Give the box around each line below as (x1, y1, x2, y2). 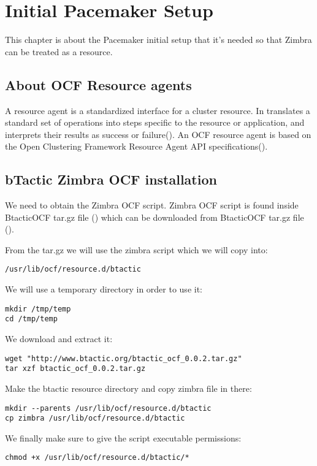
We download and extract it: (5, 332, 113, 345)
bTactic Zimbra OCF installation (5, 170, 217, 189)
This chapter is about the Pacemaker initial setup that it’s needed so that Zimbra (5, 33, 312, 46)
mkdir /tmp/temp (5, 304, 71, 313)
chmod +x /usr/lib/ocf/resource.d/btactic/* (5, 453, 189, 462)
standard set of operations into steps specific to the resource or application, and (5, 116, 305, 129)
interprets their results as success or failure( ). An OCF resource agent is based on (5, 128, 311, 140)
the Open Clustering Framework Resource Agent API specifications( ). (5, 140, 268, 153)
